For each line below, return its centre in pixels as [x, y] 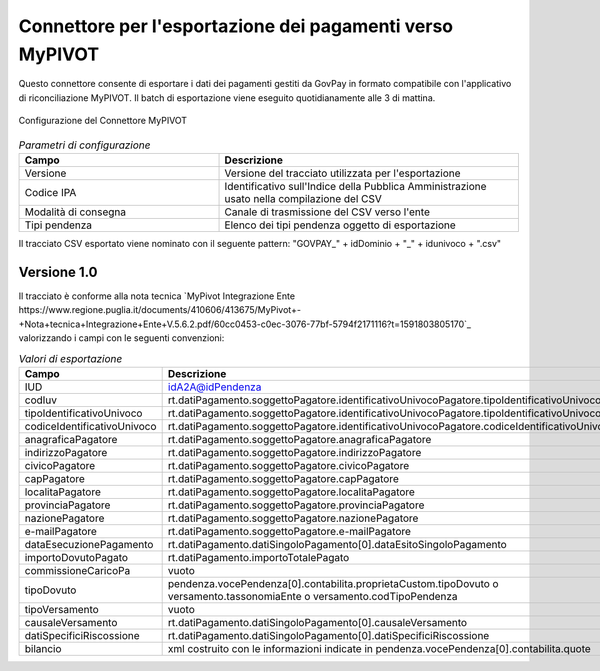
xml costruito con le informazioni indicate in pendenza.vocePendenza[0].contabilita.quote [379, 648]
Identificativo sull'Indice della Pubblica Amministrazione [355, 186]
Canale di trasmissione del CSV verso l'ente [327, 212]
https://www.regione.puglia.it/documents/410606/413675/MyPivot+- [160, 310]
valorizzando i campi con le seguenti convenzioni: [121, 337]
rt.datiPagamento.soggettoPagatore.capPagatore [283, 478]
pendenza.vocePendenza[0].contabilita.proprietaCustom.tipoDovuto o [333, 583]
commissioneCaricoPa [77, 570]
